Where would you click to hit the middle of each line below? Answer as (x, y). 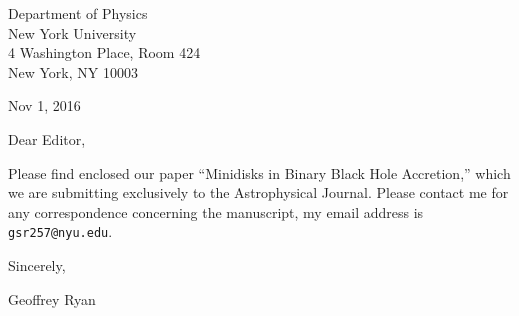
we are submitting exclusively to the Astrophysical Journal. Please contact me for (258, 192)
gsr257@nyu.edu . (60, 231)
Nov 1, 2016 (44, 105)
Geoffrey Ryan (52, 298)
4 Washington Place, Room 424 (104, 52)
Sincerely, (37, 265)
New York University (72, 32)
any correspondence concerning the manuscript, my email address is (216, 211)
